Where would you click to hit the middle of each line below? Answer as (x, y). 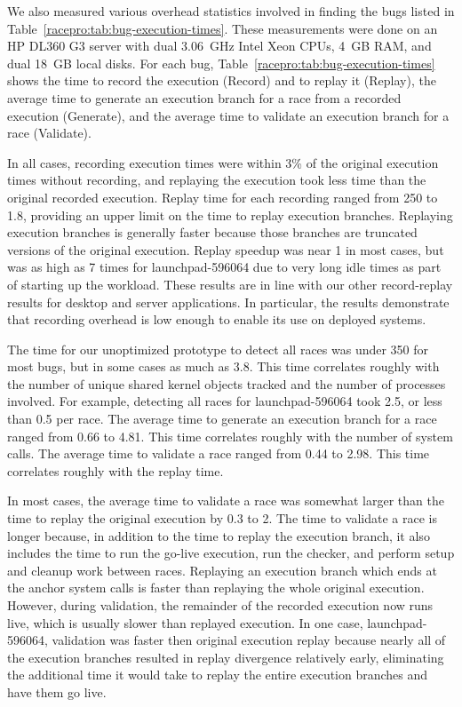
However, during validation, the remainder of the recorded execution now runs (220, 605)
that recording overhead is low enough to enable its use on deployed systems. (217, 319)
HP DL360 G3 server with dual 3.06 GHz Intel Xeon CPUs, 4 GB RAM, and (219, 46)
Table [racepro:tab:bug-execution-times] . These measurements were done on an (223, 28)
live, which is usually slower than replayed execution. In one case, (185, 622)
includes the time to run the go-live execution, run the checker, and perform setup (231, 553)
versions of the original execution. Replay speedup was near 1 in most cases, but (226, 249)
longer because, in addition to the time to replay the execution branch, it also (219, 535)
